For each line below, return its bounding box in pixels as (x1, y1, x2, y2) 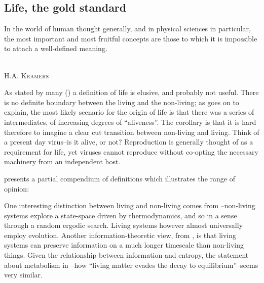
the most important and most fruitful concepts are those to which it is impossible (4, 33, 257, 43)
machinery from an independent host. (4, 156, 121, 167)
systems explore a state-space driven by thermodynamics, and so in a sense (4, 210, 237, 220)
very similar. (4, 269, 43, 280)
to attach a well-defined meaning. (4, 43, 107, 54)
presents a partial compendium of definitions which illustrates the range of (4, 173, 235, 183)
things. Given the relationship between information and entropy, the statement (4, 250, 249, 260)
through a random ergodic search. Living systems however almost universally (4, 220, 243, 230)
